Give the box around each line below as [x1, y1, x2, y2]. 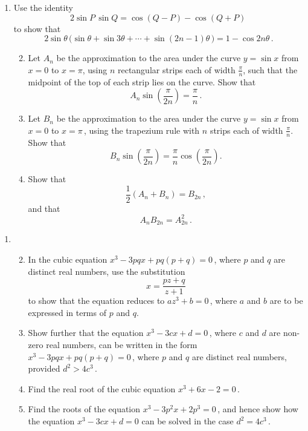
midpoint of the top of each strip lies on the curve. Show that [28, 75, 256, 88]
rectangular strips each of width [117, 63, 236, 76]
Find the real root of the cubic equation [28, 382, 176, 395]
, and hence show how [217, 403, 298, 415]
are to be [269, 294, 303, 307]
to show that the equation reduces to [28, 294, 165, 307]
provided [28, 362, 60, 375]
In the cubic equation [28, 253, 107, 266]
